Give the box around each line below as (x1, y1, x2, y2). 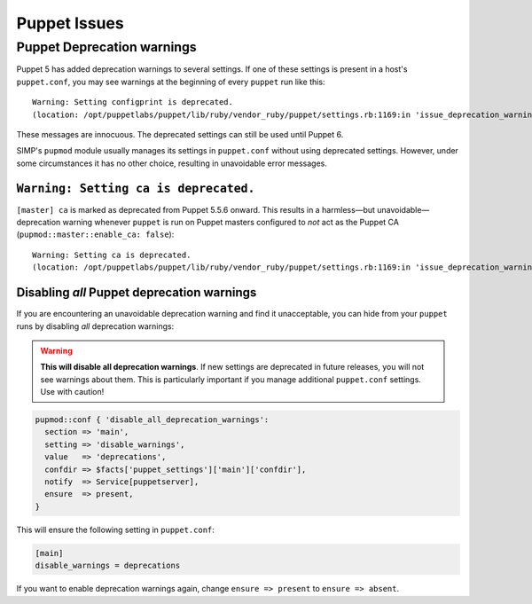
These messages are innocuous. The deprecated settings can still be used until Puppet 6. (16, 129, 344, 139)
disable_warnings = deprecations (35, 561, 181, 571)
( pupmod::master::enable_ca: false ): (16, 229, 175, 239)
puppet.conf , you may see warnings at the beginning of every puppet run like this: (16, 76, 325, 87)
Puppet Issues (16, 13, 124, 33)
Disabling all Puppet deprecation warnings (16, 285, 257, 301)
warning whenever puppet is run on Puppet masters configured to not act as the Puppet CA (62, 217, 399, 228)
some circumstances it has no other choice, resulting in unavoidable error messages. (16, 158, 328, 169)
